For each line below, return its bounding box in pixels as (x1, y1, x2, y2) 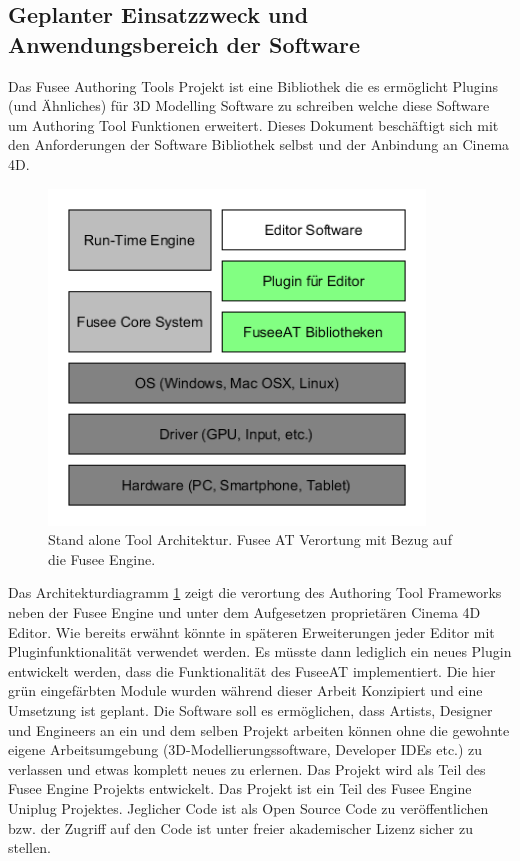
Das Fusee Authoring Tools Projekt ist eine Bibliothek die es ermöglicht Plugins (8, 75, 498, 96)
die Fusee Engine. (48, 548, 156, 569)
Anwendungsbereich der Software (8, 28, 361, 59)
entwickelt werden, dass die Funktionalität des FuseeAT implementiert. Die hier (8, 660, 496, 681)
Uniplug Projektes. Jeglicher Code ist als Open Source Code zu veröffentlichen (8, 797, 489, 818)
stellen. (8, 837, 51, 858)
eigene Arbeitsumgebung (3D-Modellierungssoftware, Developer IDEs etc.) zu (8, 739, 483, 760)
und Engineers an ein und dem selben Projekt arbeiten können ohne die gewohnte (8, 719, 510, 740)
